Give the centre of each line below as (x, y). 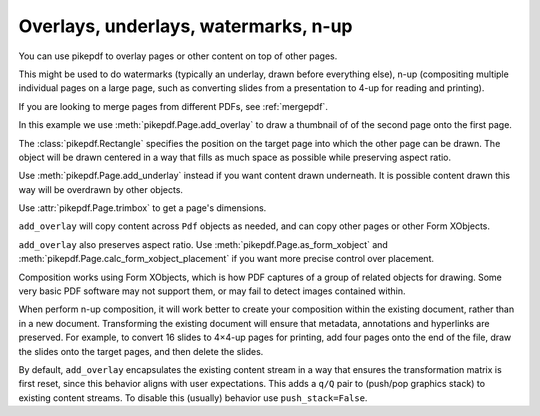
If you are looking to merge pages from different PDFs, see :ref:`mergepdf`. (173, 106)
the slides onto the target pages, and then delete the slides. (141, 351)
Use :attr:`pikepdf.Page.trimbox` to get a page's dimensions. (142, 208)
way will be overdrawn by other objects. (101, 189)
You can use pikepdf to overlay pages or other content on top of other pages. (178, 56)
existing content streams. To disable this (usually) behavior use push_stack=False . (193, 397)
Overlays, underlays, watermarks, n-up (186, 26)
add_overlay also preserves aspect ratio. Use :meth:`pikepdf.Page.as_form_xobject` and (203, 244)
